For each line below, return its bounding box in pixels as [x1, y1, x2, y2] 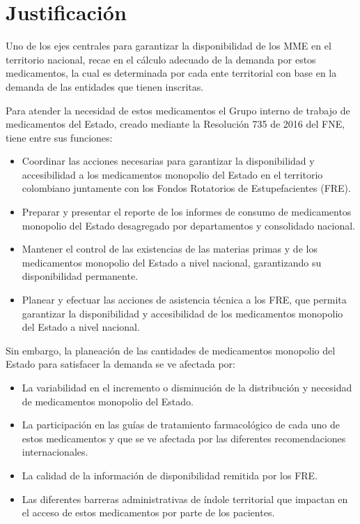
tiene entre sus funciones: [6, 130, 113, 144]
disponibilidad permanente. [22, 269, 139, 283]
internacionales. [22, 444, 88, 459]
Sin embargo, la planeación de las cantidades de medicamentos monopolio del [6, 343, 336, 357]
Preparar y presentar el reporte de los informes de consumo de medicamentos [22, 204, 352, 219]
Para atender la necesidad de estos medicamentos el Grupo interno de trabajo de [6, 103, 350, 117]
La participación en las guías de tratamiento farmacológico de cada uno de [22, 417, 341, 432]
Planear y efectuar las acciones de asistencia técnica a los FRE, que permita [22, 292, 347, 307]
